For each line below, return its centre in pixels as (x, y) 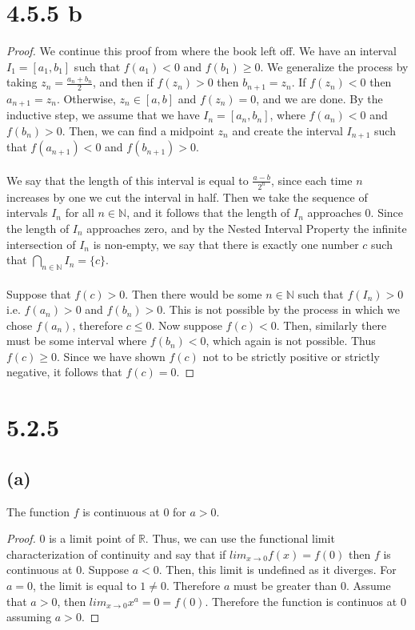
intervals (27, 213)
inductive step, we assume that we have (103, 115)
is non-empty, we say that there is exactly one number (226, 244)
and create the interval (287, 130)
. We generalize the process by (334, 66)
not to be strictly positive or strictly (291, 356)
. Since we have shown (111, 356)
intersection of (41, 244)
